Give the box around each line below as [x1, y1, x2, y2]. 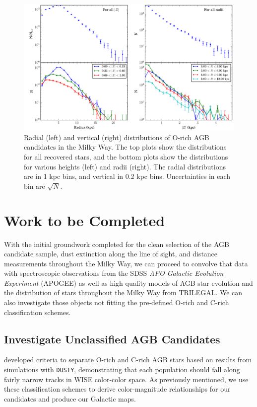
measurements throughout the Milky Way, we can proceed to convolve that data [4, 258, 248, 268]
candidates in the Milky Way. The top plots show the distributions [24, 142, 227, 152]
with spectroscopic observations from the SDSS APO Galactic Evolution [4, 268, 224, 278]
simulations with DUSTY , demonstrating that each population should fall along [4, 364, 240, 375]
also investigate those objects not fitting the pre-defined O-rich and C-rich [4, 297, 229, 308]
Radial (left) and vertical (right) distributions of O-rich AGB [24, 132, 209, 142]
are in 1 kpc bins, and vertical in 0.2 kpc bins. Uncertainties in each [24, 171, 231, 181]
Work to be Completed [4, 210, 165, 230]
